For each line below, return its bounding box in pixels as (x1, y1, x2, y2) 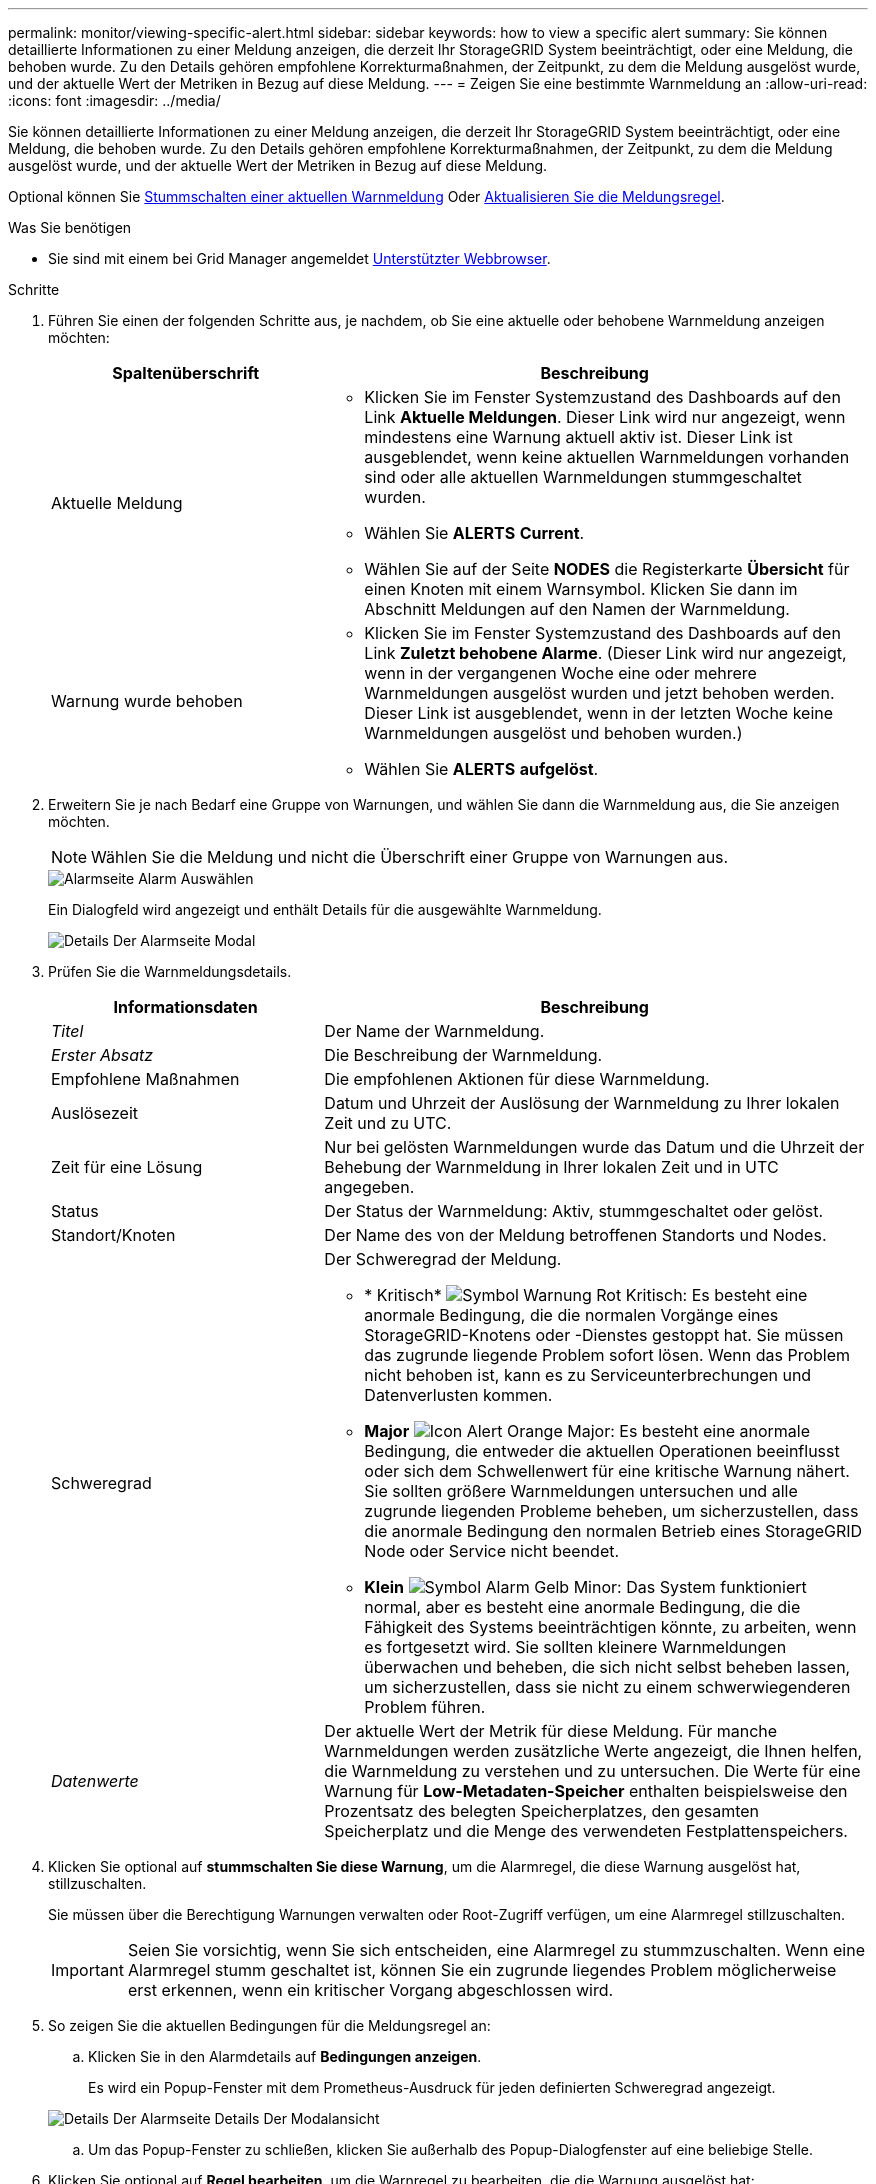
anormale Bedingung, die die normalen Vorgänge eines (364, 1305, 779, 1325)
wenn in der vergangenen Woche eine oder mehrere (364, 663, 757, 683)
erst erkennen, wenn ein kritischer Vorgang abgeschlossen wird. (127, 1980, 614, 2000)
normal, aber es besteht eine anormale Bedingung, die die (364, 1597, 801, 1617)
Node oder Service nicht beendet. (364, 1541, 620, 1561)
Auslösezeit (51, 1103, 138, 1123)
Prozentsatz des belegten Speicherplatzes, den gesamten (324, 1801, 760, 1821)
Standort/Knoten (51, 1225, 176, 1245)
